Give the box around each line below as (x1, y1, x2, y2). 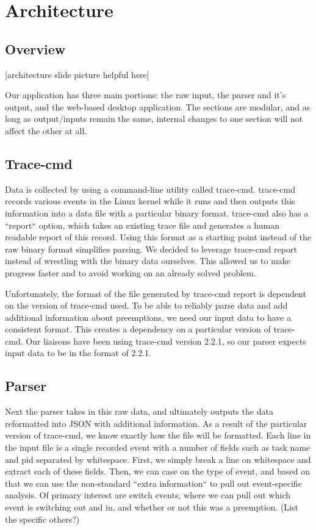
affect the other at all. (5, 124, 87, 137)
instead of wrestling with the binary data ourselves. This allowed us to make (5, 254, 291, 267)
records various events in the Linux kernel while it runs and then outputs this (5, 195, 295, 207)
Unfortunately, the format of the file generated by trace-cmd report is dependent (5, 287, 306, 299)
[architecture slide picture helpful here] (5, 68, 149, 81)
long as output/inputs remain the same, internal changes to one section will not (5, 112, 303, 125)
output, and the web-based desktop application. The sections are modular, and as (5, 100, 311, 113)
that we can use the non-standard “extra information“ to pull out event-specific (5, 476, 302, 489)
